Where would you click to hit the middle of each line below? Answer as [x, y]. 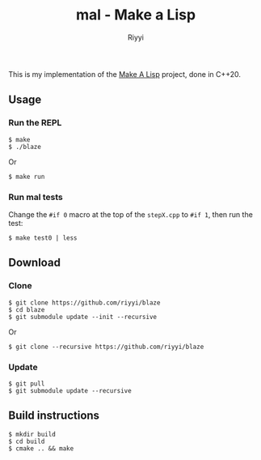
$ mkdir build [32, 434]
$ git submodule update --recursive [70, 390]
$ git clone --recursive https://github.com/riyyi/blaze [106, 347]
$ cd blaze [27, 309]
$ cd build [27, 441]
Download [34, 263]
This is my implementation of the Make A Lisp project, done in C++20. [124, 74]
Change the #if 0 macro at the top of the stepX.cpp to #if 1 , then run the [130, 214]
